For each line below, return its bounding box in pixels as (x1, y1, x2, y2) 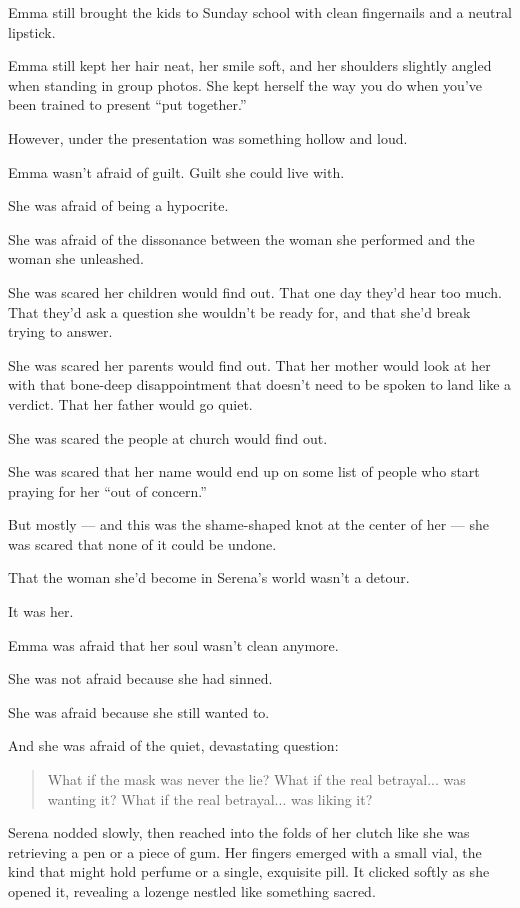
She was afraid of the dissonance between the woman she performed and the (8, 228, 475, 249)
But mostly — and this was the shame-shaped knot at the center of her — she (8, 514, 489, 535)
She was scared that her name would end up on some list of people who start (8, 461, 480, 482)
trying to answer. (8, 321, 113, 342)
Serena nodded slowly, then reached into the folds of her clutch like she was (8, 822, 470, 843)
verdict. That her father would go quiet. (8, 393, 253, 414)
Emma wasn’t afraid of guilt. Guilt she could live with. (8, 161, 345, 182)
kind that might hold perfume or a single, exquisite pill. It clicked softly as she (8, 861, 490, 882)
